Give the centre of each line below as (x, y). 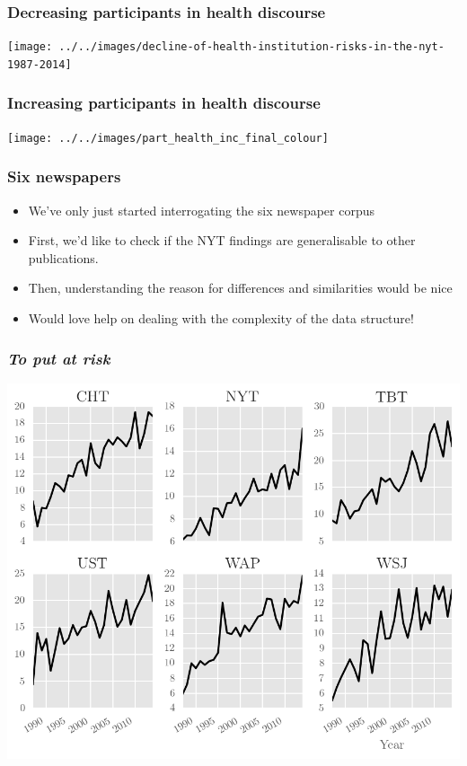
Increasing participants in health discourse (164, 103)
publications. (63, 257)
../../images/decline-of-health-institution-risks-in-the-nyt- (251, 47)
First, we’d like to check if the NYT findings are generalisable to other (222, 240)
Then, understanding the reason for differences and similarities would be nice (240, 288)
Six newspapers (64, 176)
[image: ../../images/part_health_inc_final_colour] (168, 138)
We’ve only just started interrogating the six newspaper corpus (202, 210)
